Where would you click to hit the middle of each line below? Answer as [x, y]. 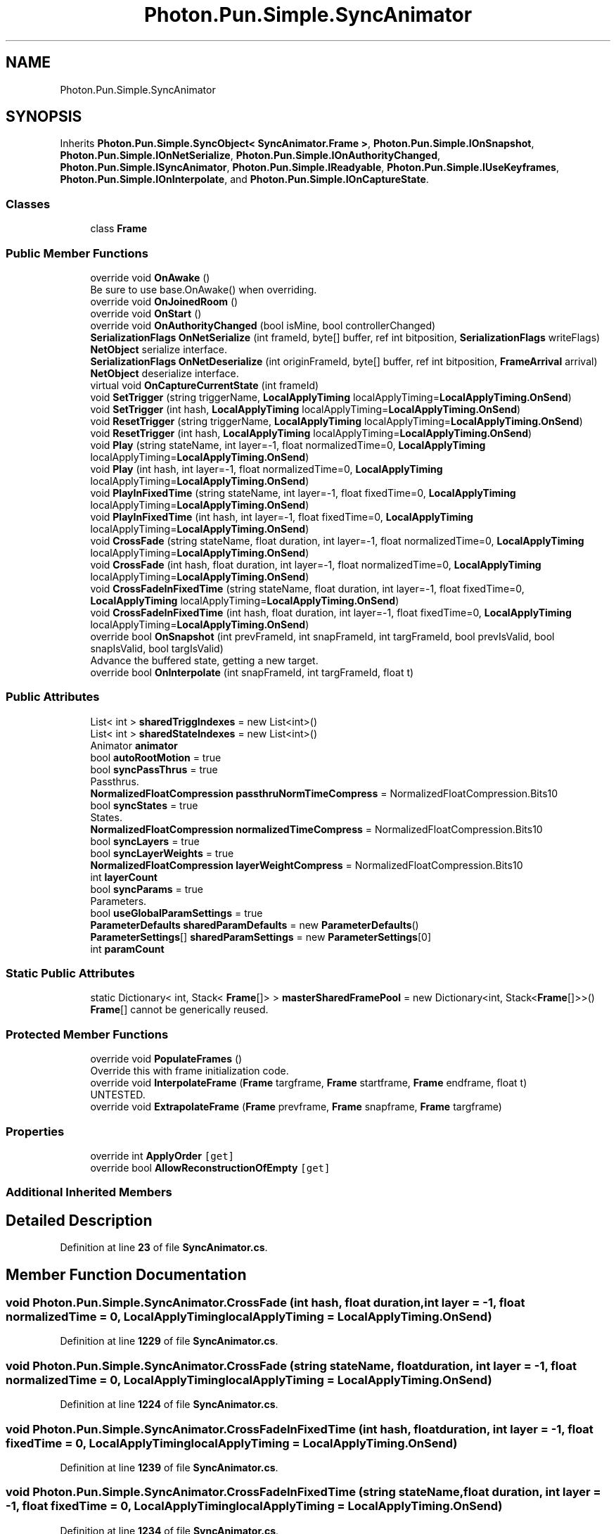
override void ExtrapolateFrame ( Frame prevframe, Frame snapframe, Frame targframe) [296, 1107]
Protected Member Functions [87, 1034]
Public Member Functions [77, 253]
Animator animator [134, 745]
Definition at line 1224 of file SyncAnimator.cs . [169, 1405]
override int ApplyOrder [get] [162, 1155]
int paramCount [127, 949]
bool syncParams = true [147, 889]
